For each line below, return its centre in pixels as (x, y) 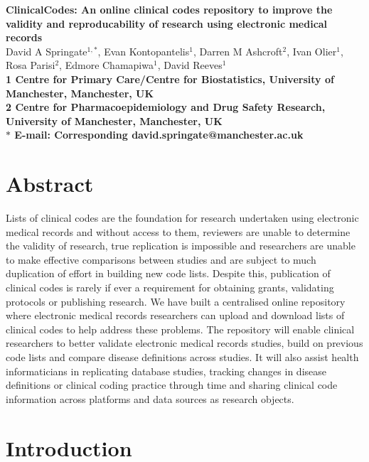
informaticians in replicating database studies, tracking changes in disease (166, 371)
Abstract (50, 184)
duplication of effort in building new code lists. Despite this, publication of (168, 273)
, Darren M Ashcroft (238, 51)
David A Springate (47, 51)
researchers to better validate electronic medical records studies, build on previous (184, 343)
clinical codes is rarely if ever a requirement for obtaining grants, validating (170, 288)
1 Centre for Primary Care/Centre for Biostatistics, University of (170, 79)
